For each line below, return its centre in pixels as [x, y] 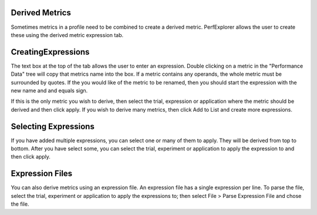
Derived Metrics [41, 13]
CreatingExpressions [50, 52]
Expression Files [42, 174]
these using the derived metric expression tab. [67, 35]
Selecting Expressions [53, 126]
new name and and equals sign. [49, 90]
